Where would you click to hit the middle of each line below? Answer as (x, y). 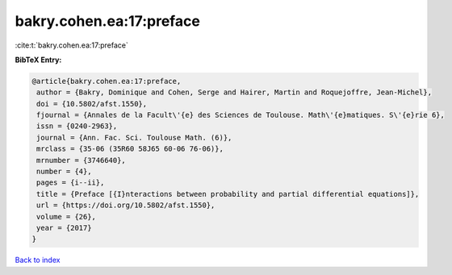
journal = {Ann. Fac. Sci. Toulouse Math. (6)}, (134, 137)
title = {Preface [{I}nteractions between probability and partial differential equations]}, (228, 194)
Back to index (38, 260)
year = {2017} (64, 228)
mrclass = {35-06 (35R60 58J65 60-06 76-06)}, (130, 149)
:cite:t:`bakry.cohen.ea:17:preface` (72, 45)
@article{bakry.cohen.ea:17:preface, (107, 81)
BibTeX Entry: (38, 60)
